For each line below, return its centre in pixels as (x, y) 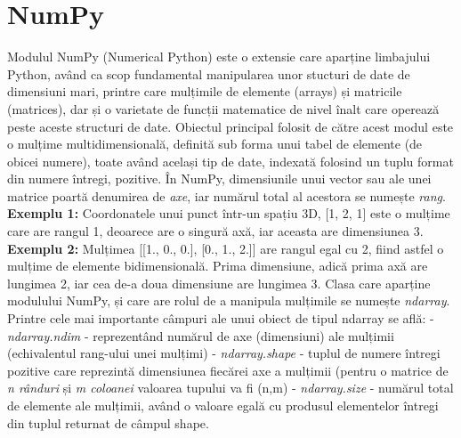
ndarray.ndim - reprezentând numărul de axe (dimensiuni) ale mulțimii (201, 335)
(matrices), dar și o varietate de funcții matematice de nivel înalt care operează (223, 108)
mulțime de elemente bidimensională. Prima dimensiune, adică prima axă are (218, 266)
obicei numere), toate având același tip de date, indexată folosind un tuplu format (230, 161)
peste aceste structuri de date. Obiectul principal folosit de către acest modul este (230, 126)
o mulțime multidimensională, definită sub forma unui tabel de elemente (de (215, 144)
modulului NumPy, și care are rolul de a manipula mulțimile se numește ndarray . (229, 300)
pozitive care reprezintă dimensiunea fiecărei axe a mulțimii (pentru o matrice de (228, 370)
